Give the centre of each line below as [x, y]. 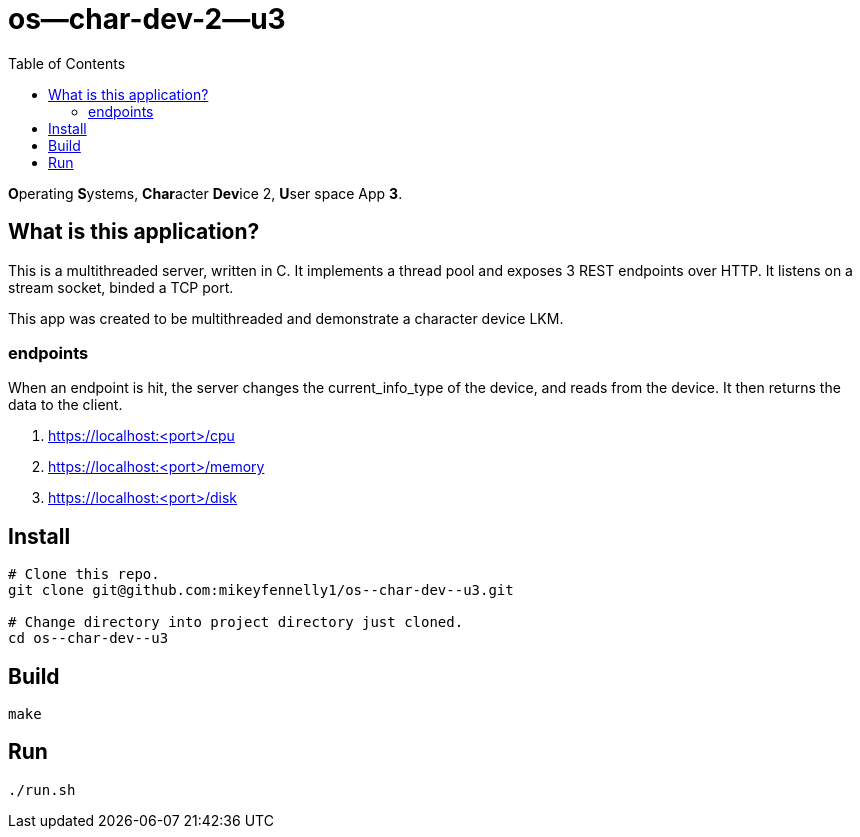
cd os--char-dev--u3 [88, 638]
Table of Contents [67, 63]
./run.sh [42, 789]
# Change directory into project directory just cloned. [236, 622]
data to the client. [65, 405]
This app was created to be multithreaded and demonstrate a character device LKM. [286, 318]
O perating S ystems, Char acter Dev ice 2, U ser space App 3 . [205, 193]
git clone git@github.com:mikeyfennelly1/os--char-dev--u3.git [261, 590]
